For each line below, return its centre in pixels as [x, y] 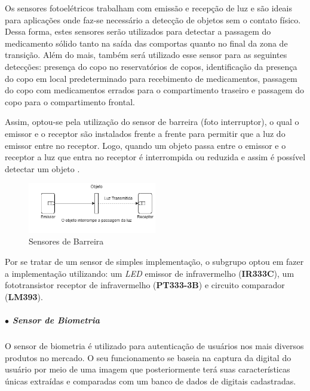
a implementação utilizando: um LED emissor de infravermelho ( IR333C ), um [150, 273]
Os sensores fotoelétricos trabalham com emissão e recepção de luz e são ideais [149, 8]
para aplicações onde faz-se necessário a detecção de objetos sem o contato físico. [153, 19]
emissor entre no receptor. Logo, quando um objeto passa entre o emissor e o [145, 145]
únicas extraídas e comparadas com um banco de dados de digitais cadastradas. [151, 381]
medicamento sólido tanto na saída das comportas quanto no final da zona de [146, 43]
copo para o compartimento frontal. [70, 101]
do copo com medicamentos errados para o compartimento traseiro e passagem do [155, 90]
